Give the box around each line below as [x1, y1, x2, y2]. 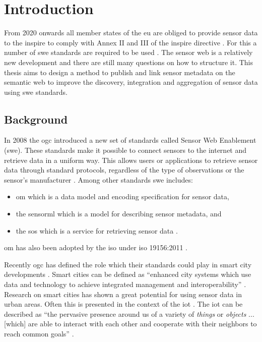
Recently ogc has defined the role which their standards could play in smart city [4, 259, 252, 269]
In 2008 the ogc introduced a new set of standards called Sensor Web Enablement [4, 135, 256, 145]
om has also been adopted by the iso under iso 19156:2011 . [4, 242, 188, 253]
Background [4, 111, 68, 127]
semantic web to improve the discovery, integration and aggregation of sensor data [4, 77, 258, 87]
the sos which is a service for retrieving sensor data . [16, 225, 178, 236]
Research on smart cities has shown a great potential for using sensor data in [4, 289, 242, 299]
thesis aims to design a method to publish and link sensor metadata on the [4, 67, 235, 77]
